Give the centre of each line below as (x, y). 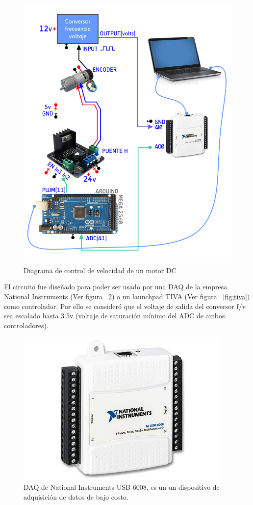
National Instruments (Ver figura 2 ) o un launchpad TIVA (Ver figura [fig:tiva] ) (127, 296)
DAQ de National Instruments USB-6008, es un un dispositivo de (122, 487)
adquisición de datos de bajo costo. (76, 496)
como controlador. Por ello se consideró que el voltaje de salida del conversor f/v (125, 306)
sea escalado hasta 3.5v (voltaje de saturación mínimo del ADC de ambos (114, 316)
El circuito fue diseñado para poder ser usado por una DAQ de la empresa (116, 287)
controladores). (26, 325)
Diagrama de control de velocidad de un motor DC (100, 270)
